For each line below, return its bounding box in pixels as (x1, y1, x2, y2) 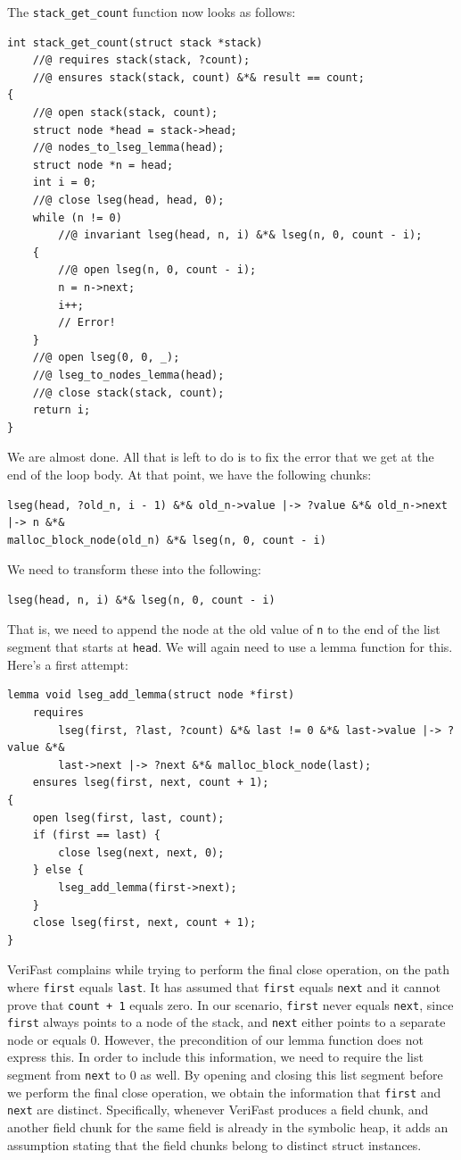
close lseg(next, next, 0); (58, 846, 225, 859)
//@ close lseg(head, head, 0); (32, 194, 225, 206)
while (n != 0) (32, 211, 122, 224)
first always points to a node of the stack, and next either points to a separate (7, 1013, 446, 1031)
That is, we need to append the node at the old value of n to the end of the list (7, 620, 440, 638)
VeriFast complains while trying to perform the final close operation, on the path (7, 960, 450, 979)
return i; (32, 404, 91, 417)
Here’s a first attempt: (7, 655, 128, 673)
